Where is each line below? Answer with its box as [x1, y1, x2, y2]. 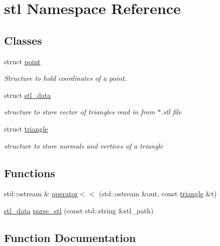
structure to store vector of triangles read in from [4, 106, 155, 117]
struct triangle [4, 123, 48, 134]
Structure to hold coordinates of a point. [4, 73, 127, 83]
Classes [4, 32, 42, 48]
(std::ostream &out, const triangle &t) [98, 188, 217, 199]
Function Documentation [4, 229, 136, 245]
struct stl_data [4, 89, 51, 100]
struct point [4, 56, 41, 66]
